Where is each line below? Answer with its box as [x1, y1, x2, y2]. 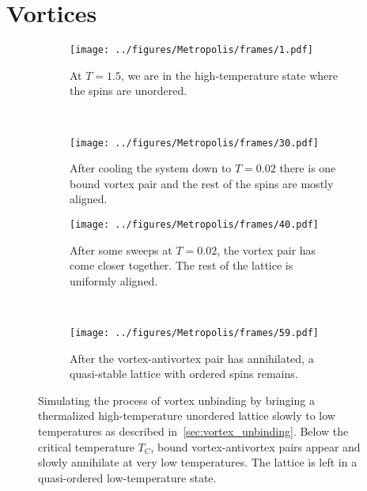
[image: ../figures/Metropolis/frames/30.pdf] [70, 137, 319, 149]
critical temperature [38, 438, 134, 455]
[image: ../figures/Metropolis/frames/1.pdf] [70, 44, 313, 56]
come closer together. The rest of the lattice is [70, 257, 293, 274]
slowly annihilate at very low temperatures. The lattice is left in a [38, 454, 358, 470]
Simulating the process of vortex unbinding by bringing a [38, 391, 315, 408]
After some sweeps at [70, 241, 172, 258]
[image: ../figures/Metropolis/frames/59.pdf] [70, 327, 319, 339]
